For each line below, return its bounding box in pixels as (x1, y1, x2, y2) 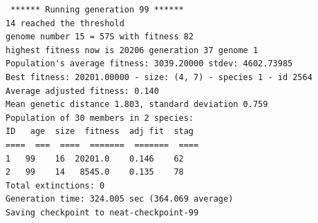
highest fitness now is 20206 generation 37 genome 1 (6, 45, 259, 55)
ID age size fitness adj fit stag (6, 126, 194, 137)
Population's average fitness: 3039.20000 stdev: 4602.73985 (6, 59, 293, 69)
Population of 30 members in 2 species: (6, 113, 194, 123)
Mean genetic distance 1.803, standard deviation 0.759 (6, 99, 268, 110)
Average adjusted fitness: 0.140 (6, 86, 159, 96)
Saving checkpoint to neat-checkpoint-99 (6, 207, 199, 217)
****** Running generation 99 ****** (10, 5, 184, 14)
